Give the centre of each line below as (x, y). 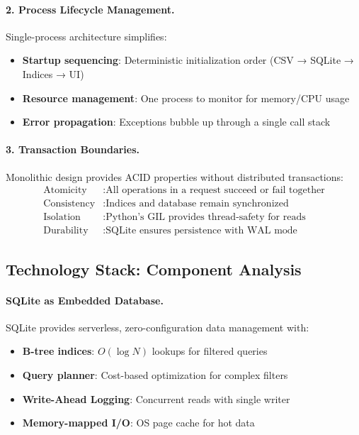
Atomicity (65, 191)
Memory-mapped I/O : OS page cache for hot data (138, 423)
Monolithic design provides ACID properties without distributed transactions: (175, 176)
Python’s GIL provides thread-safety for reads (206, 217)
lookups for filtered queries (210, 351)
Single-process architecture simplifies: (86, 36)
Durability (66, 231)
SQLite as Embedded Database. (85, 300)
